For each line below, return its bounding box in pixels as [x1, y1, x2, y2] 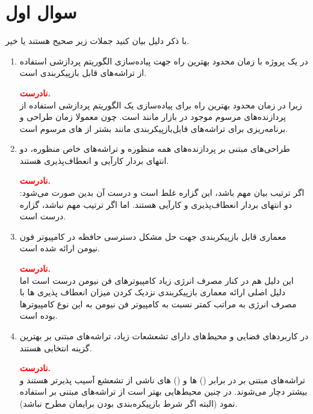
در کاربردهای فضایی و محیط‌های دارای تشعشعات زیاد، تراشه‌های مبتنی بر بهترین [19, 330, 309, 342]
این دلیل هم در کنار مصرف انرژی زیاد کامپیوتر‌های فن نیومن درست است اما [19, 274, 294, 286]
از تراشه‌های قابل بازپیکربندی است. [19, 66, 147, 79]
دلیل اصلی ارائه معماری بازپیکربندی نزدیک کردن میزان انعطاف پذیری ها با [19, 286, 285, 298]
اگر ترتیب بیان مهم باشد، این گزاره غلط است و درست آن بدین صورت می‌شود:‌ [19, 186, 305, 199]
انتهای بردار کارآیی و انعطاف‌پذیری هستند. [19, 154, 169, 166]
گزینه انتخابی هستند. [19, 341, 92, 354]
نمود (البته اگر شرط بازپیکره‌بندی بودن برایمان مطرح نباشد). [19, 397, 238, 409]
